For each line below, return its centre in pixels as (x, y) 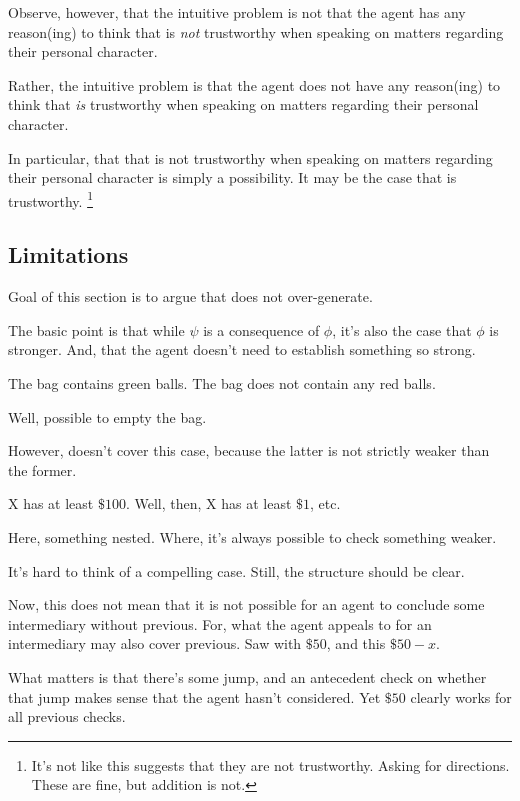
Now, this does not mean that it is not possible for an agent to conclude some (246, 604)
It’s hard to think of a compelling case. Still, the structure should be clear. (236, 570)
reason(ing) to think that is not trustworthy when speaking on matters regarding (256, 31)
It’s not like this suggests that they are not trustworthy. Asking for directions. (270, 764)
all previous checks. (67, 716)
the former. (42, 469)
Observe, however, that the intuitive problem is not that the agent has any (237, 12)
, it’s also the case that (402, 329)
